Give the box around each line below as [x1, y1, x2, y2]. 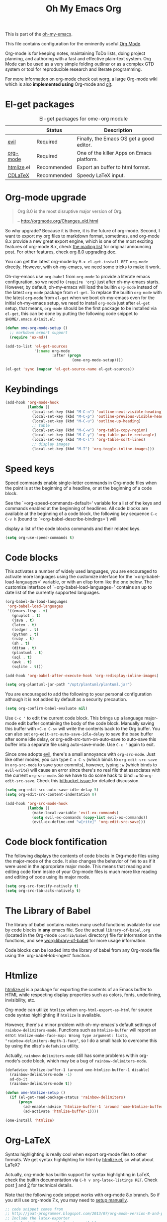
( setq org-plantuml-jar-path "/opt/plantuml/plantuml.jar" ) [5, 682, 133, 687]
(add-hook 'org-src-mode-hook [5, 801, 68, 806]
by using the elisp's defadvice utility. [5, 1043, 80, 1048]
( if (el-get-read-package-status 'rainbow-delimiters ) [9, 1095, 126, 1100]
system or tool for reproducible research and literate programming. [5, 66, 142, 72]
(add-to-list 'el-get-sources [5, 344, 68, 349]
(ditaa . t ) [11, 646, 37, 651]
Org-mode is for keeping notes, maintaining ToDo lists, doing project [5, 50, 146, 56]
